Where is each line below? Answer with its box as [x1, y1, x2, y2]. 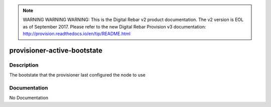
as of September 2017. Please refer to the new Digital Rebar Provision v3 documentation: [23, 23, 206, 29]
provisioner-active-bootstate [9, 46, 103, 54]
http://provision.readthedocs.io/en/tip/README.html [23, 30, 130, 37]
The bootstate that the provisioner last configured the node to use [9, 72, 146, 78]
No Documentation [9, 95, 49, 101]
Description [9, 61, 39, 68]
